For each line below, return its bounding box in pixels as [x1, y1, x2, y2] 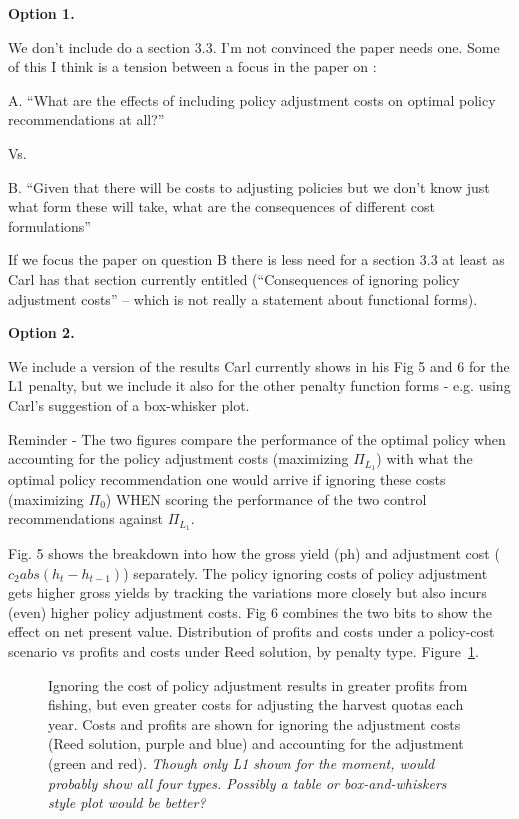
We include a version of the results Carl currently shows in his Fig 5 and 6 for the [8, 355, 510, 376]
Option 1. [8, 3, 75, 23]
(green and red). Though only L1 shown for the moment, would [48, 752, 435, 773]
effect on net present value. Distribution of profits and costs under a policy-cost [8, 621, 495, 642]
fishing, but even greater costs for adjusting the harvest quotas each [48, 694, 464, 715]
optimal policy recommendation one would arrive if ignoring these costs [8, 468, 446, 489]
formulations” [8, 215, 91, 236]
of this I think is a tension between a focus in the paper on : [8, 56, 377, 77]
